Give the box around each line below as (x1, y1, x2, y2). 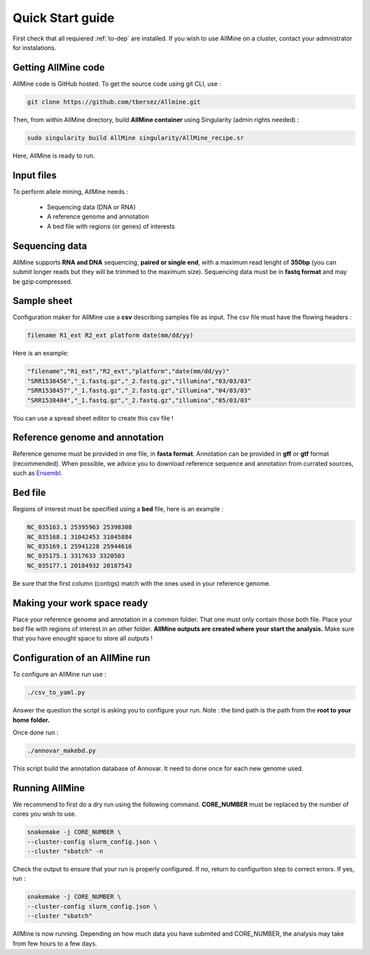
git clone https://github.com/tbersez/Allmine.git (27, 98, 201, 106)
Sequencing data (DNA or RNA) (47, 203, 136, 212)
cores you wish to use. (12, 810, 77, 818)
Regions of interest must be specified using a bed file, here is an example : (12, 505, 224, 513)
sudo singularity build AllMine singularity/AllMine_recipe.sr (27, 134, 245, 142)
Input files (12, 169, 58, 181)
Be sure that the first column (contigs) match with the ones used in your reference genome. (12, 579, 271, 587)
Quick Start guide (12, 10, 114, 25)
